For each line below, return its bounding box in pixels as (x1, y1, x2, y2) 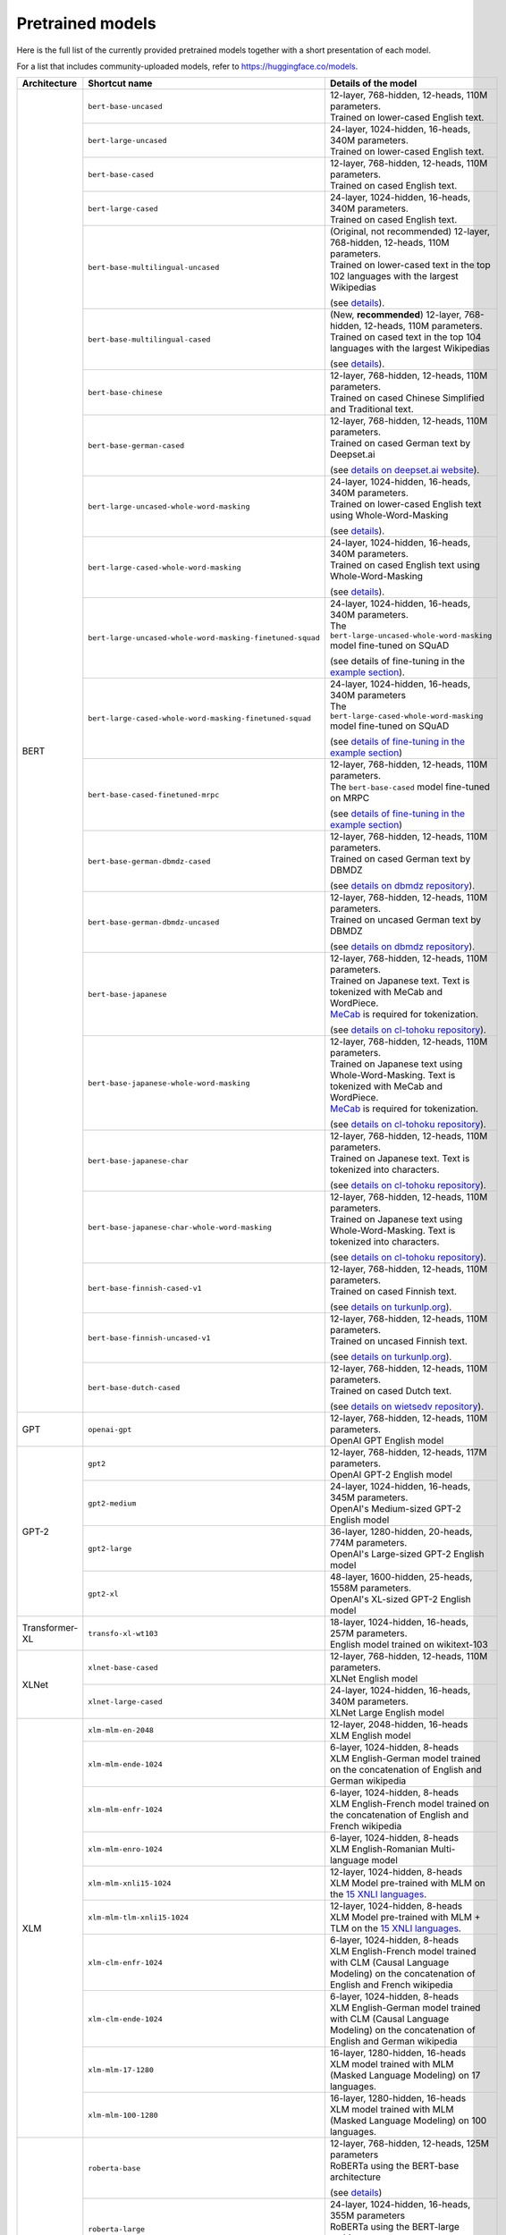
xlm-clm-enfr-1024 (88, 1958, 163, 1967)
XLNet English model (329, 1673, 418, 1685)
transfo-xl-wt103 (88, 1628, 158, 1638)
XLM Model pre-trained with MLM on (329, 1877, 486, 1890)
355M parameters (329, 2209, 406, 2222)
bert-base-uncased (88, 101, 163, 111)
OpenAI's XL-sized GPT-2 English (329, 1593, 471, 1606)
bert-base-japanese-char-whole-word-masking (88, 1222, 273, 1232)
